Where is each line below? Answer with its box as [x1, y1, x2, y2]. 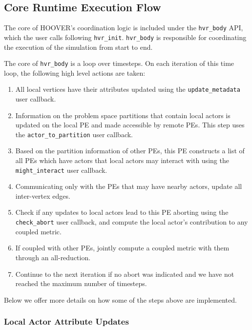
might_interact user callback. [15, 165, 107, 175]
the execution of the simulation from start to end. [4, 41, 153, 52]
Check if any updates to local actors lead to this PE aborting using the [15, 207, 229, 217]
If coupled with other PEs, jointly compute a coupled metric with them [15, 243, 230, 253]
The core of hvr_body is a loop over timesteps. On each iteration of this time [4, 58, 234, 68]
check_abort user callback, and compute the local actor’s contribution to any [15, 217, 248, 227]
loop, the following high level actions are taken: [4, 67, 146, 78]
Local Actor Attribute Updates [4, 315, 129, 328]
